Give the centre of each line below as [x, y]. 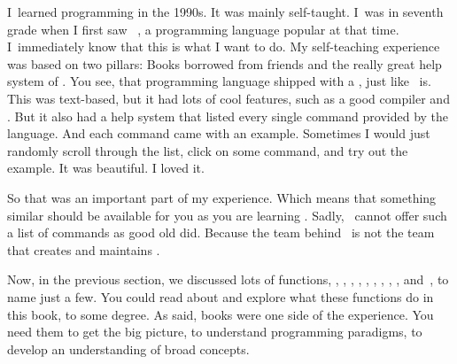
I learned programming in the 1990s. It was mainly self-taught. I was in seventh [225, 12]
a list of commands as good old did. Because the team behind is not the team [221, 232]
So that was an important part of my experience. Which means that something [222, 197]
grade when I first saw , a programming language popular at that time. [203, 29]
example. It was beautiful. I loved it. [106, 168]
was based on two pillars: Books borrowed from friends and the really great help [225, 63]
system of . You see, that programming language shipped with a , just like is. [219, 81]
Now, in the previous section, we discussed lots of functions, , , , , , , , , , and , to [228, 279]
